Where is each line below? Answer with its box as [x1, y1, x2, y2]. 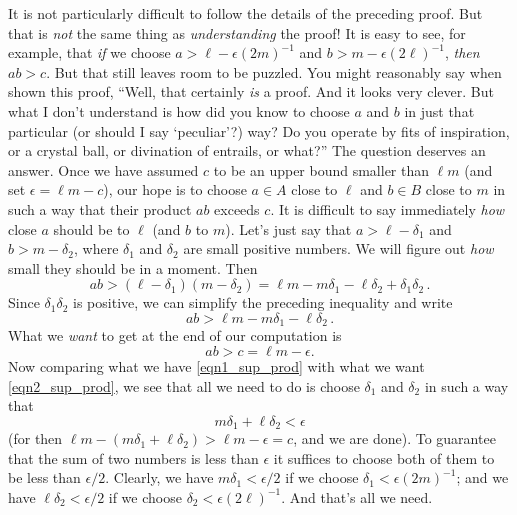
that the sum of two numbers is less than [8, 447, 259, 468]
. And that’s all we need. [281, 486, 433, 507]
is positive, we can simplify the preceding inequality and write [73, 292, 453, 313]
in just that [404, 100, 475, 121]
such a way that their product [8, 198, 192, 219]
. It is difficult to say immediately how [270, 198, 505, 219]
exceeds [214, 198, 260, 219]
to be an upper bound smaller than [213, 159, 430, 180]
